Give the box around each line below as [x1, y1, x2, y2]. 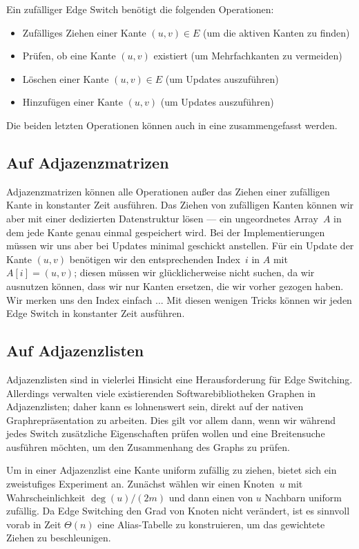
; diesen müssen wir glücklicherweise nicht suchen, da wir [74, 265, 315, 280]
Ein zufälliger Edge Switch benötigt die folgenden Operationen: [6, 2, 274, 16]
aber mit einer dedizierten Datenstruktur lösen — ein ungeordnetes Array [6, 211, 318, 225]
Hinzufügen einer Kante [22, 95, 123, 109]
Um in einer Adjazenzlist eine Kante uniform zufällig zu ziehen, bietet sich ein [6, 463, 337, 477]
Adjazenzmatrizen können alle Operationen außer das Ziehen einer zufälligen [6, 184, 330, 198]
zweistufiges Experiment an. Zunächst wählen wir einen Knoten [6, 476, 275, 491]
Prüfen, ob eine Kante [22, 48, 116, 63]
